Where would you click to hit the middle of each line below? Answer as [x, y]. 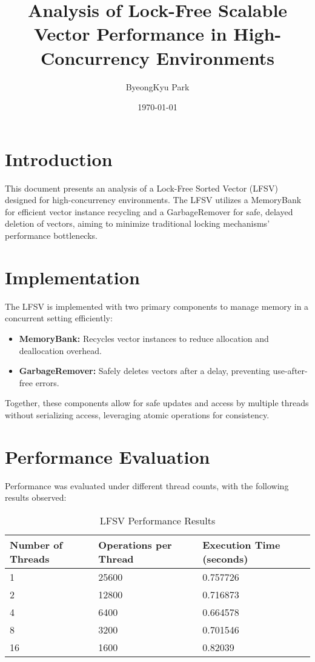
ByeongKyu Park [157, 86]
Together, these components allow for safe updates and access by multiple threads [157, 403]
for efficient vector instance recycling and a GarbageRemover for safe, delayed [149, 211]
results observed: [36, 497]
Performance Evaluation [108, 456]
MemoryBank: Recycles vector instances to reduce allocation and [144, 338]
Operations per [135, 544]
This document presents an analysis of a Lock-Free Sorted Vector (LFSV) [141, 188]
